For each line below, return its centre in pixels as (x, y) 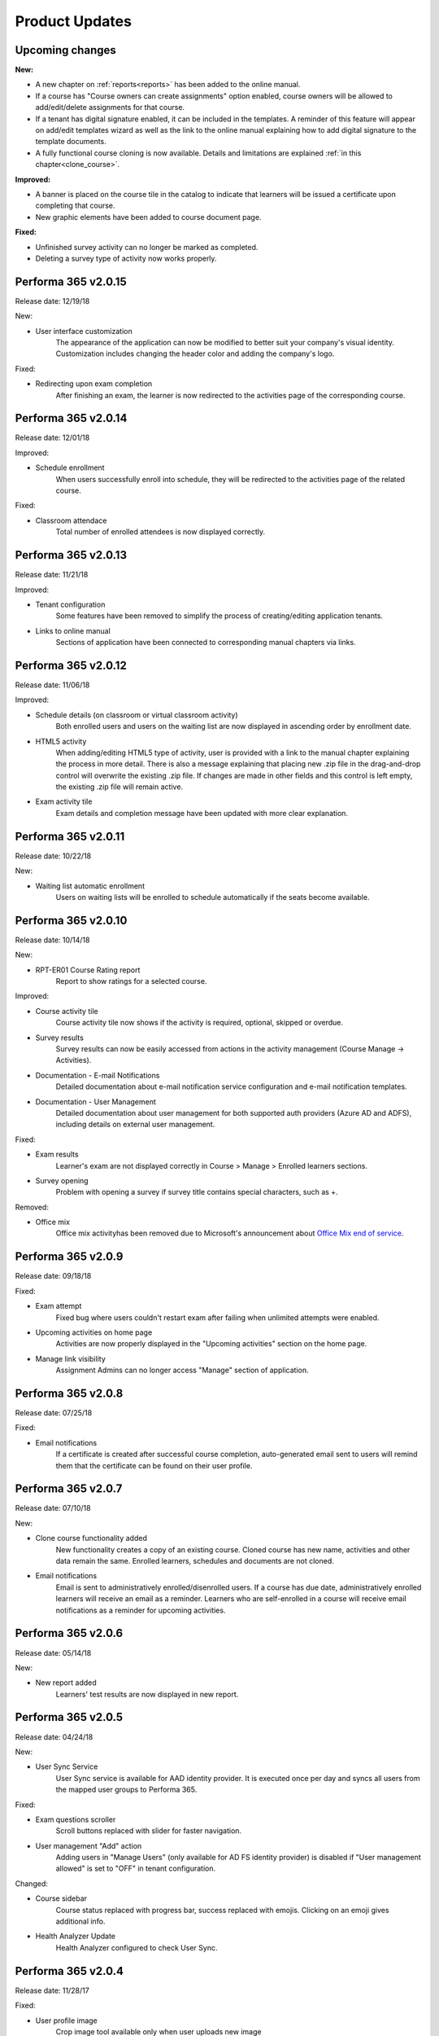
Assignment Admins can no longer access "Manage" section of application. (182, 1370)
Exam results (57, 1154)
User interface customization (84, 331)
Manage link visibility (70, 1358)
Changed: (31, 1883)
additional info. (80, 1921)
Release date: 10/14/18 (52, 940)
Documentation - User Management (96, 1101)
